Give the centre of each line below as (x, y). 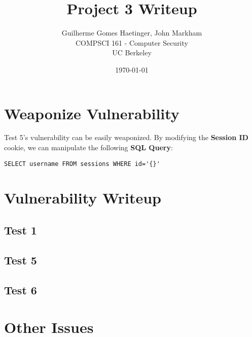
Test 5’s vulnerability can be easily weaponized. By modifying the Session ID (126, 137)
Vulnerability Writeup (83, 198)
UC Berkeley (132, 53)
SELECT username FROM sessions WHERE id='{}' (82, 164)
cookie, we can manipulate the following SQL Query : (88, 147)
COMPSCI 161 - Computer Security (132, 42)
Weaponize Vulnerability (92, 113)
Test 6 (21, 290)
